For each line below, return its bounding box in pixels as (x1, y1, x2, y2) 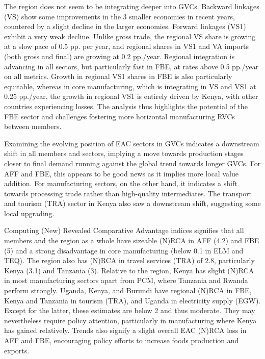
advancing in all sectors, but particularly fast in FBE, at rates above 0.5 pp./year (4, 61, 259, 71)
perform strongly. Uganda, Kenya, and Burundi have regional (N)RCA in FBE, (4, 285, 252, 296)
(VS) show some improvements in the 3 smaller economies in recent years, (4, 11, 235, 21)
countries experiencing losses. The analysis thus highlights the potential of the (4, 100, 248, 111)
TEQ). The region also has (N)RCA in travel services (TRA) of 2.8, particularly (4, 255, 255, 266)
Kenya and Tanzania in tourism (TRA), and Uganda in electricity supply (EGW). (4, 295, 261, 305)
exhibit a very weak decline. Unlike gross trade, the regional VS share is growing (4, 31, 256, 41)
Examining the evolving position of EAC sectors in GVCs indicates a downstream (4, 138, 259, 148)
